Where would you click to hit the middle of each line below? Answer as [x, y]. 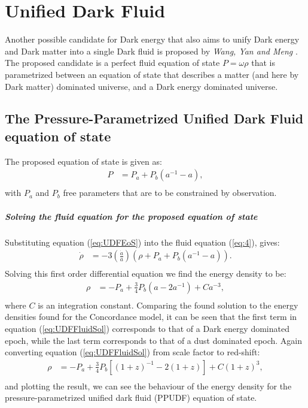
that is [263, 63]
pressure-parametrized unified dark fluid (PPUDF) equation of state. [131, 398]
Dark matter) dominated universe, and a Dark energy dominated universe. [141, 86]
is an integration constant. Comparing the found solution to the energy [168, 305]
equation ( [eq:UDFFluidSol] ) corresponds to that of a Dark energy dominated [147, 328]
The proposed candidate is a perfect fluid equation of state [112, 63]
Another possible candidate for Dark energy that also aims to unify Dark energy [152, 39]
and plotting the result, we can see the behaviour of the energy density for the [148, 386]
